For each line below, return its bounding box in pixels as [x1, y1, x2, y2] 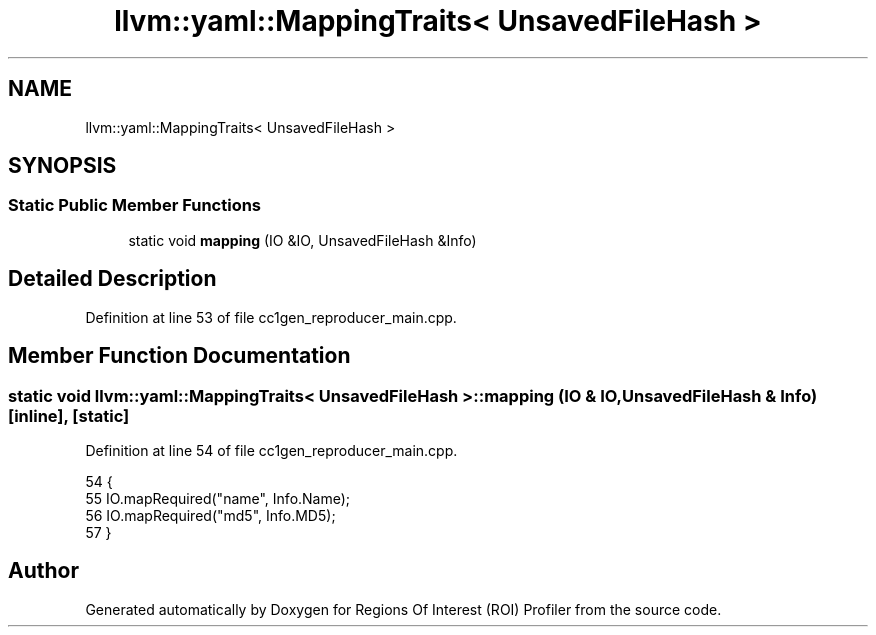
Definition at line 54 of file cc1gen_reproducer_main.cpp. [85, 441, 458, 459]
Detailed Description [8, 266, 217, 292]
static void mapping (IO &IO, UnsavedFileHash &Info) [128, 231, 477, 249]
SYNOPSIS [8, 153, 117, 179]
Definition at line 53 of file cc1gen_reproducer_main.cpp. [85, 308, 457, 326]
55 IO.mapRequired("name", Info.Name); [85, 489, 351, 507]
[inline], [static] [8, 405, 130, 426]
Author [8, 558, 79, 584]
